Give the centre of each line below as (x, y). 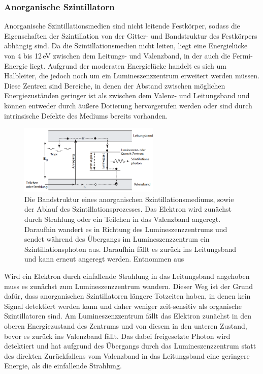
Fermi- (243, 55)
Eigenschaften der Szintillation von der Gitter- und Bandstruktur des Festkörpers (131, 35)
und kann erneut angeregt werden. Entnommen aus (104, 259)
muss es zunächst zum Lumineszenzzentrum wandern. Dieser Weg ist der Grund (128, 286)
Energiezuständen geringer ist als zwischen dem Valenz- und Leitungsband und (127, 95)
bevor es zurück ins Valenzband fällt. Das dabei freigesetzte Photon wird (117, 336)
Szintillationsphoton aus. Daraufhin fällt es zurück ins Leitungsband (130, 249)
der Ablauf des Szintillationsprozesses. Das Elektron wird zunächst (128, 209)
